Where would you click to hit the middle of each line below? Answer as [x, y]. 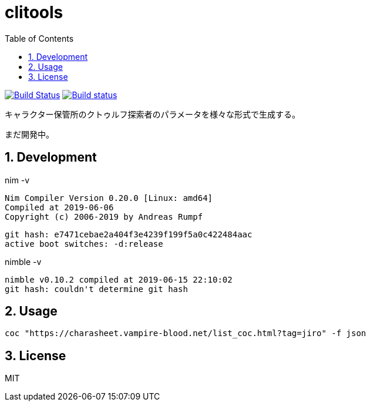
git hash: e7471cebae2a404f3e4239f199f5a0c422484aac [129, 234]
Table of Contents [39, 38]
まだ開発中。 [29, 134]
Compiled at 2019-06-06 [59, 207]
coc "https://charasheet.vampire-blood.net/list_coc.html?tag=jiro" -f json [186, 333]
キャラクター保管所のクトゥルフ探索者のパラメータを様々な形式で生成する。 [153, 114]
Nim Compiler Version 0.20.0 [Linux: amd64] [109, 198]
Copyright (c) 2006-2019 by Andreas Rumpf [104, 217]
